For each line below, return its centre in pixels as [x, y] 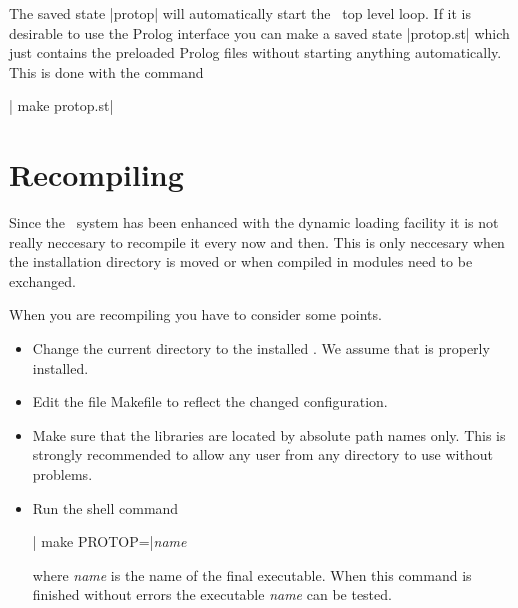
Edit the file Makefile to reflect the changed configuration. [210, 401]
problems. [62, 474]
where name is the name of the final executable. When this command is [252, 574]
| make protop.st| [61, 105]
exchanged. [42, 280]
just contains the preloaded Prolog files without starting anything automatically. [255, 52]
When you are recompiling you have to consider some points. [195, 314]
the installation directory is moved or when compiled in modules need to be [241, 261]
